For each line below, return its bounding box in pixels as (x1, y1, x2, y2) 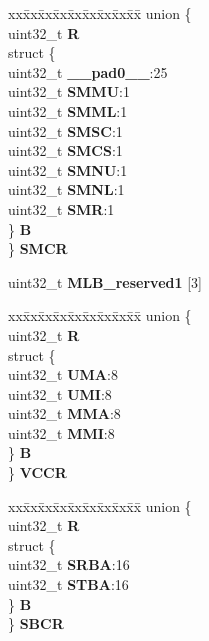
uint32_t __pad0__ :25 (8, 61, 168, 82)
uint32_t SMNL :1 (8, 179, 125, 200)
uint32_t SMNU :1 (8, 159, 128, 180)
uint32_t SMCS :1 (8, 140, 123, 161)
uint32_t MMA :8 (8, 403, 121, 424)
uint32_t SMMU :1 (8, 81, 130, 102)
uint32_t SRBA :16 (8, 554, 130, 575)
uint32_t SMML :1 (8, 100, 128, 121)
